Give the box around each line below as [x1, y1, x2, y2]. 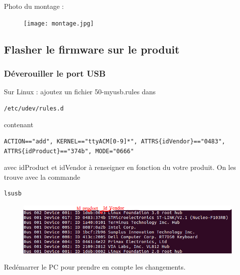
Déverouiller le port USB [4, 67, 106, 79]
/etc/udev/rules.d [4, 105, 64, 112]
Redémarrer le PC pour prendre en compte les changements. [4, 262, 186, 272]
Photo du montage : [4, 1, 64, 11]
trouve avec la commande [4, 171, 80, 182]
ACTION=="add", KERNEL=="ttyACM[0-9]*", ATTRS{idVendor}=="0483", [4, 138, 226, 145]
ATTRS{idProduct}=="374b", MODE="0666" [4, 147, 134, 155]
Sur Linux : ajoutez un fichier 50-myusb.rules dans [4, 86, 156, 97]
